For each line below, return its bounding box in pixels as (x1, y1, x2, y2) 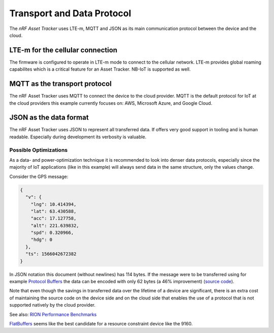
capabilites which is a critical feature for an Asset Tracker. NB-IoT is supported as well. (9, 66, 191, 72)
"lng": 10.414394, (30, 201, 77, 207)
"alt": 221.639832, (30, 223, 80, 228)
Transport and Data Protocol (9, 8, 131, 19)
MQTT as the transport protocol (9, 79, 112, 88)
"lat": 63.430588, (30, 208, 77, 214)
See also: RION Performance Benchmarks (9, 311, 97, 317)
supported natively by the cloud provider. (9, 302, 96, 308)
